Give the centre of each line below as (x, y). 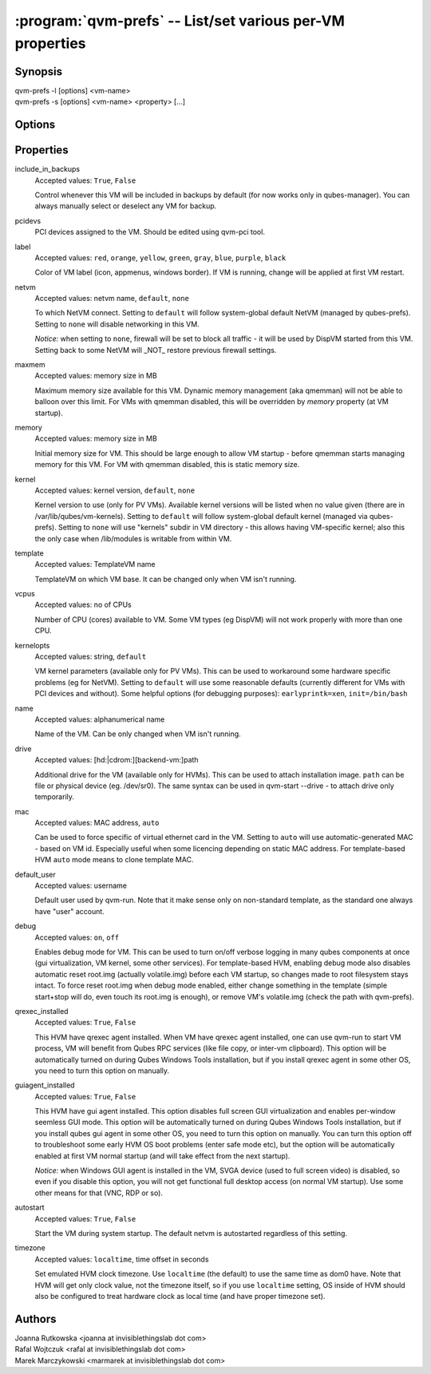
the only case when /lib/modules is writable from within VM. (133, 538)
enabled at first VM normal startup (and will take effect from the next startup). (162, 1156)
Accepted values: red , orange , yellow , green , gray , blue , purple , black (160, 257)
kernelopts (32, 645)
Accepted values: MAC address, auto (97, 823)
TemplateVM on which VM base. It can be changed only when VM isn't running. (166, 579)
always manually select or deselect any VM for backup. (126, 206)
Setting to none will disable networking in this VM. (117, 324)
